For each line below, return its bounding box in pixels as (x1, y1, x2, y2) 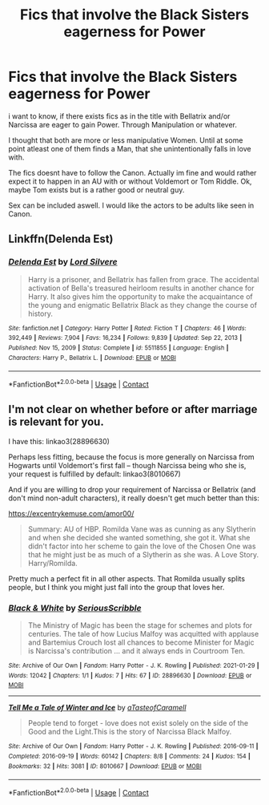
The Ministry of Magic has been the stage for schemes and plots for (27, 621, 253, 630)
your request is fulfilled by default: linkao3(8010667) (8, 469, 182, 479)
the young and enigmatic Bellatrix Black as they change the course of (27, 300, 258, 309)
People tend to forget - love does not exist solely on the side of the (27, 718, 249, 728)
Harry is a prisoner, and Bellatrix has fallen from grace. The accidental (27, 274, 259, 284)
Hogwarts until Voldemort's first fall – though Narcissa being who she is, (8, 460, 247, 470)
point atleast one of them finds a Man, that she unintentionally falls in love (8, 144, 251, 153)
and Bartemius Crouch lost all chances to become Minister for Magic (27, 637, 255, 647)
